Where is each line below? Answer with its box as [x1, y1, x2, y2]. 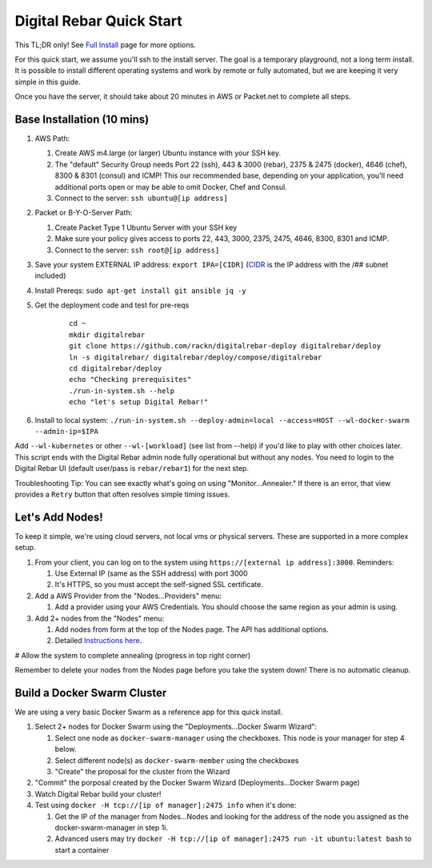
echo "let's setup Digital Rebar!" [69, 397, 209, 407]
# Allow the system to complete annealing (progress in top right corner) [14, 650, 251, 660]
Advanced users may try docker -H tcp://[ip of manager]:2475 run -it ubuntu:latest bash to [54, 834, 412, 844]
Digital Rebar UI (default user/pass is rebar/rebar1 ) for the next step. [14, 464, 250, 473]
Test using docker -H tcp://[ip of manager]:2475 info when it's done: [34, 801, 297, 810]
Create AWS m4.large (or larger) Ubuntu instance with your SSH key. [54, 148, 282, 158]
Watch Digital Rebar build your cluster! [34, 789, 162, 798]
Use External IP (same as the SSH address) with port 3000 [54, 569, 248, 578]
